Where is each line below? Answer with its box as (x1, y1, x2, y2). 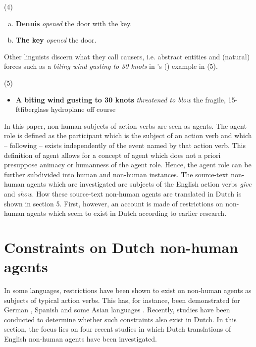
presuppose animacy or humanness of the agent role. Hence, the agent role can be (4, 159, 252, 170)
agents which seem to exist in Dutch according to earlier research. (27, 208, 227, 218)
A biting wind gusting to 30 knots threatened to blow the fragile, (15, 94, 226, 104)
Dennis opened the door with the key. (15, 18, 132, 28)
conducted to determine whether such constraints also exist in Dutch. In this (4, 314, 237, 324)
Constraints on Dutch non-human (4, 237, 239, 257)
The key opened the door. (15, 35, 97, 45)
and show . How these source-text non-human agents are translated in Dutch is (4, 188, 242, 198)
